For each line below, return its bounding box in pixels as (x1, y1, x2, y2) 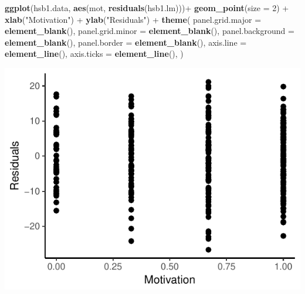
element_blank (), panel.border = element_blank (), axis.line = (5, 36, 247, 48)
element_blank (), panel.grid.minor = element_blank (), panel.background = (5, 25, 294, 37)
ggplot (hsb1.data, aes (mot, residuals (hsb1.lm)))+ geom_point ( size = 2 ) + (5, 2, 289, 13)
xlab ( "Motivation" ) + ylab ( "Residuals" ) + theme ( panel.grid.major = (5, 13, 262, 25)
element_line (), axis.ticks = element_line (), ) (5, 47, 184, 60)
